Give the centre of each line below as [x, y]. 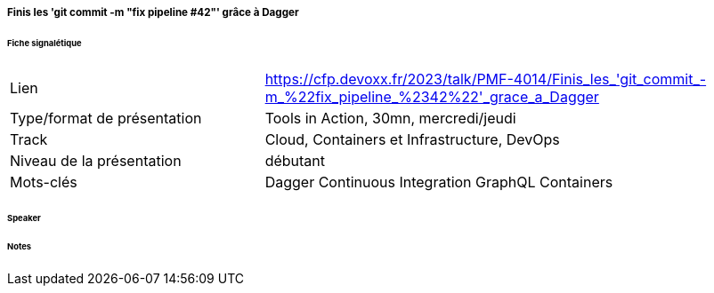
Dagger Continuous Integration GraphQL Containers [439, 182]
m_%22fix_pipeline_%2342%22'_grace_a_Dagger [432, 96]
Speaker [24, 218]
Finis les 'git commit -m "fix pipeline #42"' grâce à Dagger [153, 12]
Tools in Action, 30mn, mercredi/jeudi [390, 118]
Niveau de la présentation [96, 160]
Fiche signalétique [45, 43]
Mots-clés [44, 182]
